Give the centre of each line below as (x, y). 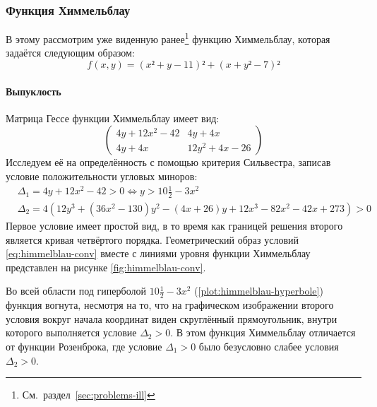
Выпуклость (34, 91)
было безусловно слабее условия (269, 347)
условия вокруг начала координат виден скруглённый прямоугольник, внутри (172, 318)
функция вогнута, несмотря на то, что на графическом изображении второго (170, 305)
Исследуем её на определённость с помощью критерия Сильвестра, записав (168, 162)
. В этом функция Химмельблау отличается (263, 332)
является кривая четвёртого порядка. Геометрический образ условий (152, 239)
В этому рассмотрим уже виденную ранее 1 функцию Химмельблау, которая (168, 38)
